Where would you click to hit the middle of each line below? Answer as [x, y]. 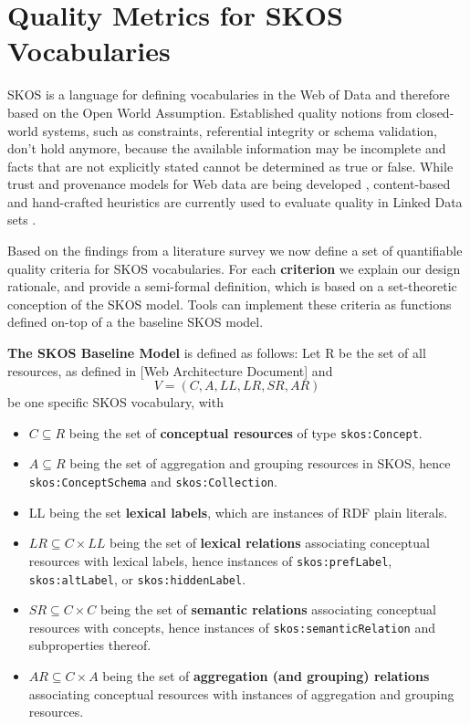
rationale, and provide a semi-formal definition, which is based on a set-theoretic [232, 286]
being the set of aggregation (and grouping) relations [266, 676]
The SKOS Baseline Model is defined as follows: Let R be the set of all [217, 353]
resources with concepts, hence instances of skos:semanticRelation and [232, 627]
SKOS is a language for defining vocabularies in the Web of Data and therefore [229, 94]
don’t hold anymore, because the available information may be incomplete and [227, 148]
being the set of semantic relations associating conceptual [268, 609]
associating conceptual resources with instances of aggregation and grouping [241, 693]
